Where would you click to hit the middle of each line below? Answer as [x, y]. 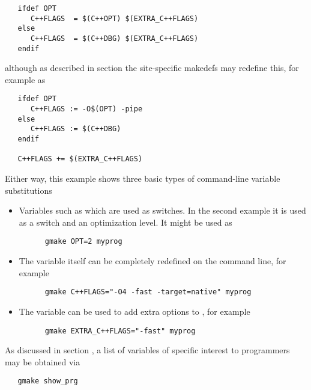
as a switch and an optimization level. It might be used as [125, 222]
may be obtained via [43, 361]
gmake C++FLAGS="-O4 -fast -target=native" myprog [148, 292]
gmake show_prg [48, 381]
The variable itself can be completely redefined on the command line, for [152, 261]
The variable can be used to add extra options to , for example [134, 311]
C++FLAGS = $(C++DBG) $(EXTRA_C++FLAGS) [114, 38]
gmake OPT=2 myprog [83, 242]
